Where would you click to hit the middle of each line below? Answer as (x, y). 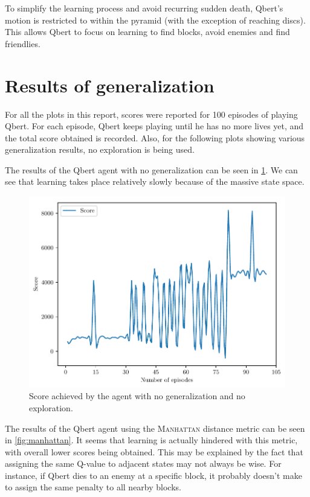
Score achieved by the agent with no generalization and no (137, 396)
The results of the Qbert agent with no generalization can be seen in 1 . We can (151, 169)
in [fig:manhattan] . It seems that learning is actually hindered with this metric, (151, 440)
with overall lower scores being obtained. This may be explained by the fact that (154, 451)
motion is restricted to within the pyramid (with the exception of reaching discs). (155, 20)
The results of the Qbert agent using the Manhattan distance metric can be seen (155, 428)
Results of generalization (110, 85)
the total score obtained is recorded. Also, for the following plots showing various (155, 137)
